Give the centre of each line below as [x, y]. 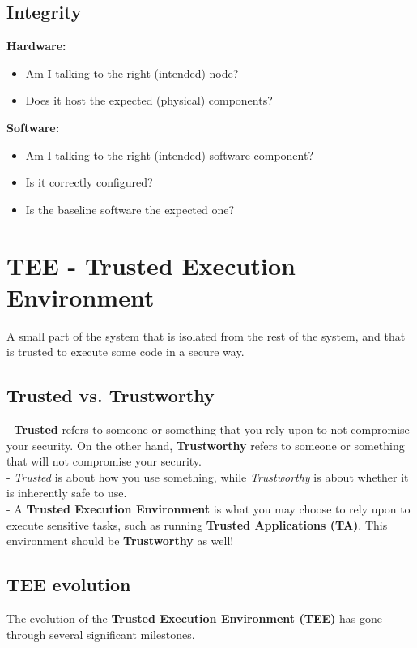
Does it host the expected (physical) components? [149, 100]
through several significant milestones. [101, 634]
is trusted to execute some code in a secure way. [126, 352]
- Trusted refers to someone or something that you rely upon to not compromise [208, 429]
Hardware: [36, 46]
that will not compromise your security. [104, 461]
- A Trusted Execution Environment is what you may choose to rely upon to [208, 509]
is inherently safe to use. [67, 493]
